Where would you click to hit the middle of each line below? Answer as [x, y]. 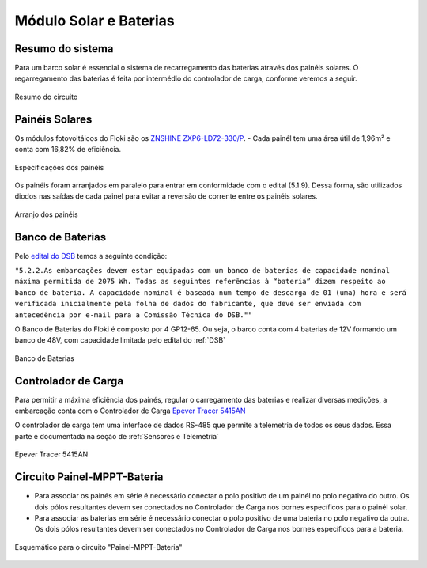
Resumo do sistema [64, 49]
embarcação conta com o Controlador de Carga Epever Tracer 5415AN [130, 411]
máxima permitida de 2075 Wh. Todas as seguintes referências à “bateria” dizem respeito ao [200, 282]
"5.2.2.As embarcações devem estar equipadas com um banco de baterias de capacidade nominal [202, 270]
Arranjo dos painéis [46, 214]
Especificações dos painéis [59, 167]
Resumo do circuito [46, 97]
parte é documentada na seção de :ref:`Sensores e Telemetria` [117, 436]
